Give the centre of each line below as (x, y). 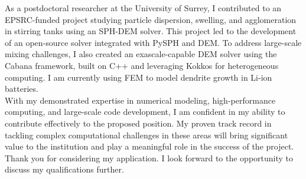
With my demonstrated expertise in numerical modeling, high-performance (140, 100)
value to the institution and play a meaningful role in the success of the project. (149, 146)
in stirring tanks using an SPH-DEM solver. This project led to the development (151, 31)
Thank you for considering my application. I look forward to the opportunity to (149, 158)
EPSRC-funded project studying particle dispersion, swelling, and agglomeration (151, 19)
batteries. (22, 89)
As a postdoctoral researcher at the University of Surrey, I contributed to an (143, 8)
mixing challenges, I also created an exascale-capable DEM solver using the (141, 54)
